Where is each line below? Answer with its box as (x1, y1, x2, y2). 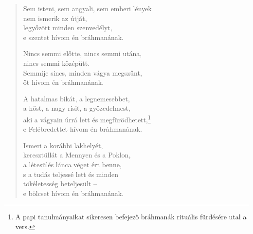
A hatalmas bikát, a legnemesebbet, (23, 93, 130, 103)
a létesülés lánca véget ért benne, (23, 159, 122, 169)
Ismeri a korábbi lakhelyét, (23, 140, 103, 150)
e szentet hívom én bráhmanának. (23, 32, 124, 42)
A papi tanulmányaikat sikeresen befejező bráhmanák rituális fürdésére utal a (15, 212, 247, 222)
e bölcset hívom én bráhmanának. (23, 188, 124, 198)
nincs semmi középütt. (23, 58, 90, 68)
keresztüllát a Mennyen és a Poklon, (23, 150, 131, 160)
